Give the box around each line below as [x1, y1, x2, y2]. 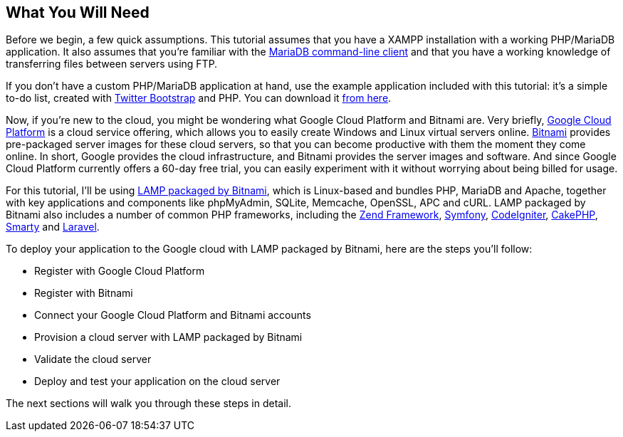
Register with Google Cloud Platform [34, 265, 205, 278]
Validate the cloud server [34, 353, 152, 366]
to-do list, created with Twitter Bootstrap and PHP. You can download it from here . [6, 92, 392, 105]
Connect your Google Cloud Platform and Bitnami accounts [34, 309, 311, 322]
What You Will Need [6, 4, 150, 21]
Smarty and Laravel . [6, 221, 100, 233]
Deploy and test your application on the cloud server [34, 375, 281, 388]
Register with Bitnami [34, 287, 133, 300]
